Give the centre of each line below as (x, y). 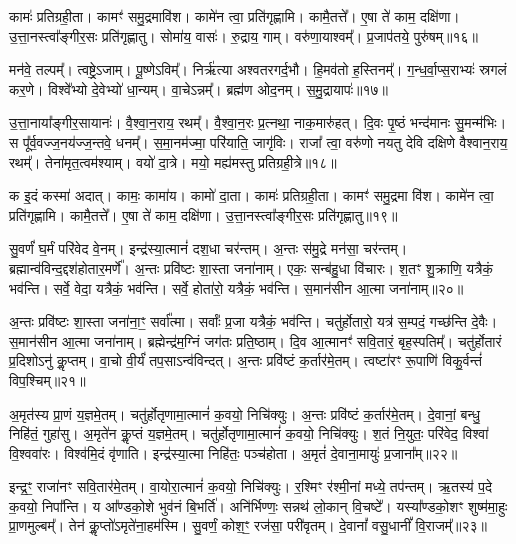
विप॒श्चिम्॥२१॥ (47, 379)
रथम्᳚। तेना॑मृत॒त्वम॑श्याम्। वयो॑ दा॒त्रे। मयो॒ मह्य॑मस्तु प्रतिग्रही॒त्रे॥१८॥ (173, 161)
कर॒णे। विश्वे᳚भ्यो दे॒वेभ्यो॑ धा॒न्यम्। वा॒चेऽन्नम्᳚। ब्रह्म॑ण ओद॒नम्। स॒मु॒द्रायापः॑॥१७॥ (199, 88)
